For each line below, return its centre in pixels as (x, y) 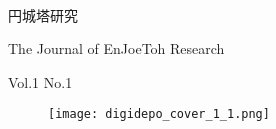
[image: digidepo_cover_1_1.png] (159, 114)
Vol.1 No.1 (40, 81)
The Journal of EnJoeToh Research (116, 48)
